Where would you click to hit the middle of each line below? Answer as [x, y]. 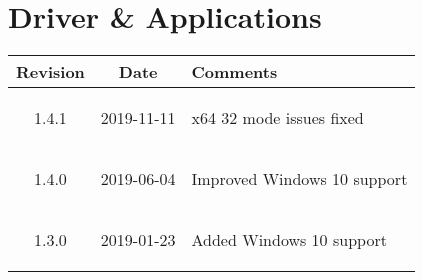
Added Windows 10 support [289, 240]
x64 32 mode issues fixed [277, 118]
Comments [234, 72]
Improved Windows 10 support [299, 179]
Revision [50, 72]
